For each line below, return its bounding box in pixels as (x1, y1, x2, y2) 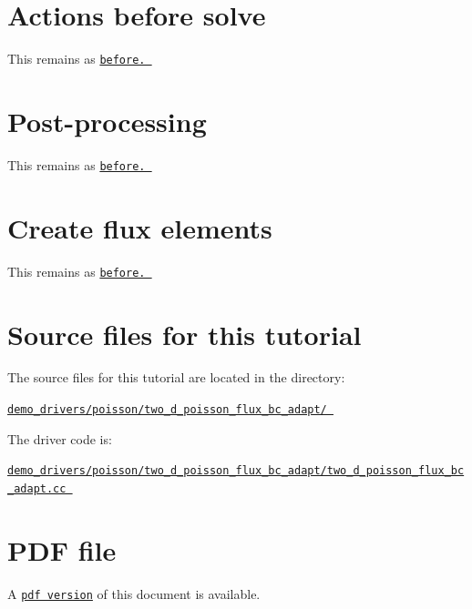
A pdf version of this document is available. (7, 584, 261, 603)
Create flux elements (7, 208, 272, 246)
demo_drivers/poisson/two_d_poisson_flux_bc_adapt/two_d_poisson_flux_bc (7, 464, 465, 478)
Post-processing (7, 102, 207, 139)
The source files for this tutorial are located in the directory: (7, 368, 345, 387)
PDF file (7, 531, 117, 568)
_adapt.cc (7, 482, 67, 495)
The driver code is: (7, 429, 112, 448)
